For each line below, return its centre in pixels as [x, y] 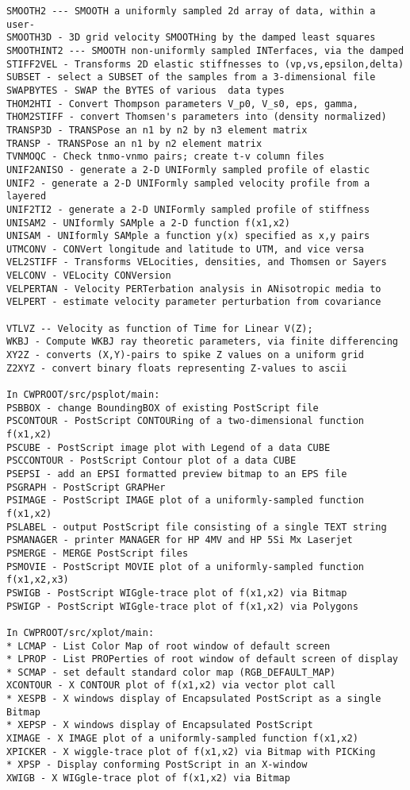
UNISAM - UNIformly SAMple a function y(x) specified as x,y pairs [188, 236]
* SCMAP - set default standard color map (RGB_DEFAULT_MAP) [171, 672]
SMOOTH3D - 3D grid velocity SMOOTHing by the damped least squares [191, 38]
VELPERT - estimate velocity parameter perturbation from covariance [194, 302]
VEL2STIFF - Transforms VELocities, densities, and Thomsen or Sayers [197, 262]
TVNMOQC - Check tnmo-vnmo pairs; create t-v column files [165, 157]
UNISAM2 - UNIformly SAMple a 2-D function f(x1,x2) [148, 223]
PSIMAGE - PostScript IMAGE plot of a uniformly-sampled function [186, 501]
